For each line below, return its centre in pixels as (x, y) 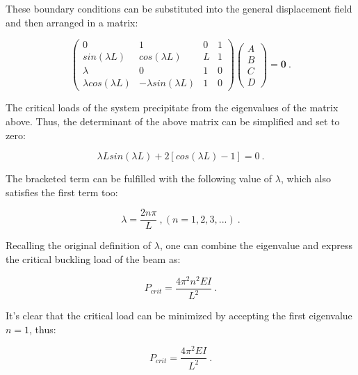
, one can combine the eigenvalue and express (256, 245)
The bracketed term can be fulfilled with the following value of (139, 178)
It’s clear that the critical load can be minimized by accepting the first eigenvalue (179, 316)
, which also (306, 178)
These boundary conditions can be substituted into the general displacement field (179, 8)
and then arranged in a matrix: (72, 22)
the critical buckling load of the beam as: (93, 259)
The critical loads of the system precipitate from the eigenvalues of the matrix (172, 107)
